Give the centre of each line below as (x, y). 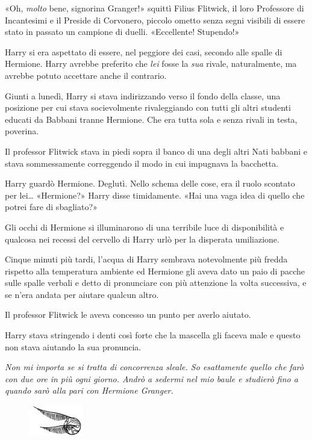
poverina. (22, 131)
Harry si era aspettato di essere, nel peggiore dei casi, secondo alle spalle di (144, 51)
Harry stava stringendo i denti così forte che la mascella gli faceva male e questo (153, 335)
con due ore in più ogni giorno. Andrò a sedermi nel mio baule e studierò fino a (151, 378)
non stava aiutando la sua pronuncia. (73, 346)
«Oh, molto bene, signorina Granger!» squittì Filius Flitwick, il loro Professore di (154, 8)
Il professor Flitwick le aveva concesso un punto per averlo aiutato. (128, 315)
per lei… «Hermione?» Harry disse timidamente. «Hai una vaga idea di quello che (155, 195)
